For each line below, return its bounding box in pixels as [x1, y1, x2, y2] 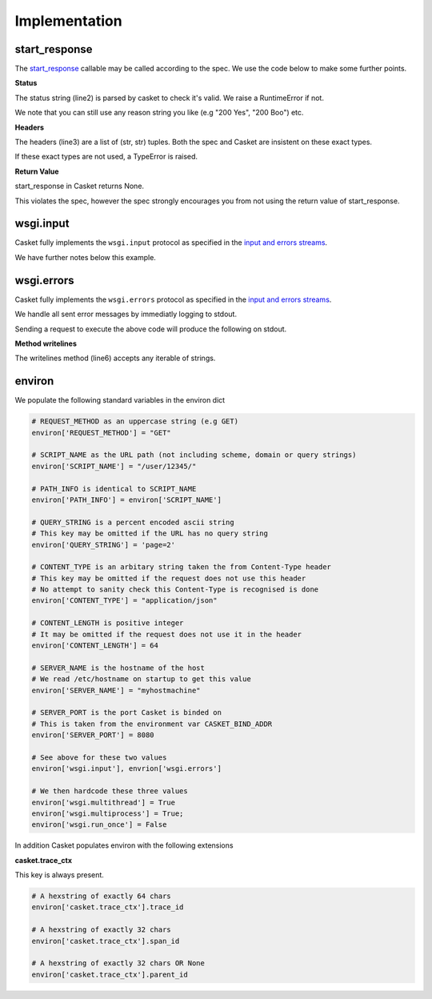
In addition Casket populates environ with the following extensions [14, 841, 234, 850]
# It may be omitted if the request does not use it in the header [31, 629, 302, 639]
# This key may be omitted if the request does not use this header [31, 573, 306, 583]
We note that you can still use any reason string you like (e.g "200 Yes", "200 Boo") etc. [14, 108, 304, 118]
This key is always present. [14, 870, 104, 880]
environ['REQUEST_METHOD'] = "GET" [31, 428, 171, 437]
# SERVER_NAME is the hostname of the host [31, 663, 206, 672]
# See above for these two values [31, 752, 167, 762]
